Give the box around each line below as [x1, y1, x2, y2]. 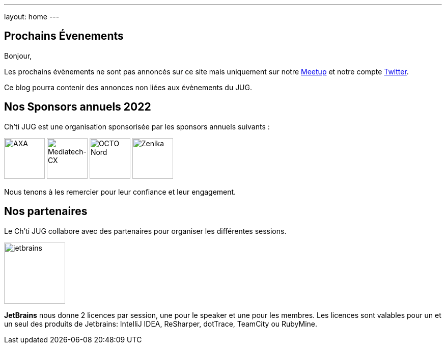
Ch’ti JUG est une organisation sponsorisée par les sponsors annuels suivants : [4, 122, 270, 131]
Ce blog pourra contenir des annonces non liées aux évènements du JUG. [4, 83, 253, 92]
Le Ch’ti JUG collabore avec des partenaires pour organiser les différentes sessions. [4, 226, 287, 235]
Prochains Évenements [4, 30, 124, 43]
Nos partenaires [4, 205, 88, 218]
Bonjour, [4, 51, 32, 60]
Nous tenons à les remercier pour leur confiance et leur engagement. [4, 187, 236, 196]
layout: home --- [4, 12, 60, 21]
